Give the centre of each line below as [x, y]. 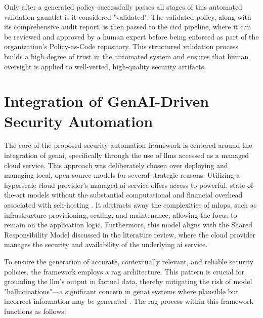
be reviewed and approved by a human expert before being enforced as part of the [131, 36]
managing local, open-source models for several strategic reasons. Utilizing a [122, 175]
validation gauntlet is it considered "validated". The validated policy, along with [128, 16]
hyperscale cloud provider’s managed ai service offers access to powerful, [116, 185]
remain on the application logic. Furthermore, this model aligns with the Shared [128, 225]
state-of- [243, 185]
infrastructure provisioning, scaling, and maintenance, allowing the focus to [121, 214]
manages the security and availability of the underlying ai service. [106, 244]
